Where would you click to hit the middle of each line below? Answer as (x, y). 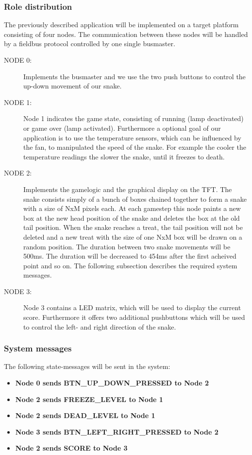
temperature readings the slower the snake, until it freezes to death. (124, 156)
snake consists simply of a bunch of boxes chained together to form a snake (135, 199)
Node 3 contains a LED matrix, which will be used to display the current (132, 307)
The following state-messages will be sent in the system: (87, 366)
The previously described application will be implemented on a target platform (121, 25)
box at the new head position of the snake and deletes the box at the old (132, 218)
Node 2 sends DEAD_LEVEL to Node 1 (85, 415)
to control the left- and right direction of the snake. (100, 326)
